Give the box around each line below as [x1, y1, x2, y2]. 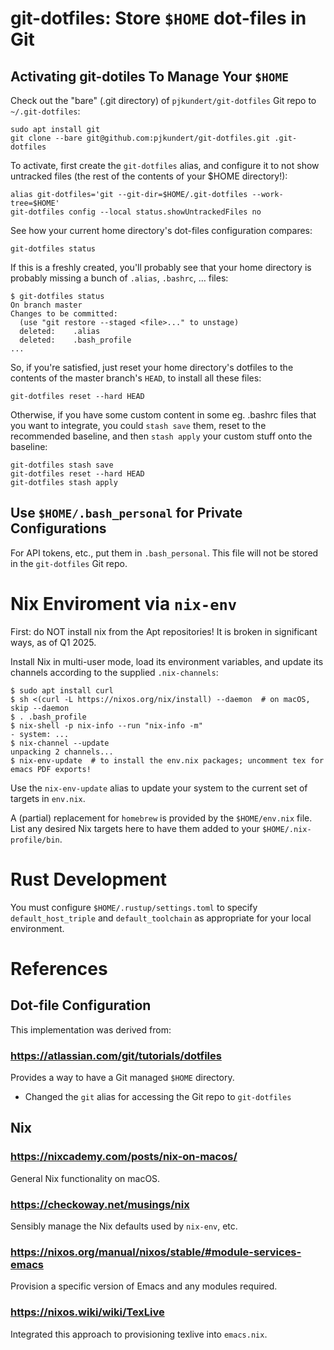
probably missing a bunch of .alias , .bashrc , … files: [10, 272, 229, 284]
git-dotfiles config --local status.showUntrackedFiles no [10, 207, 262, 217]
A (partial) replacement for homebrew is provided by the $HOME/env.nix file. [10, 812, 313, 824]
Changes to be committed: [10, 309, 118, 319]
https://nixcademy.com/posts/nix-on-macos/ [10, 1150, 238, 1164]
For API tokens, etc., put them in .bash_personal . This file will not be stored [10, 547, 319, 559]
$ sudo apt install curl [10, 685, 114, 696]
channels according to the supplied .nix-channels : [10, 666, 219, 678]
